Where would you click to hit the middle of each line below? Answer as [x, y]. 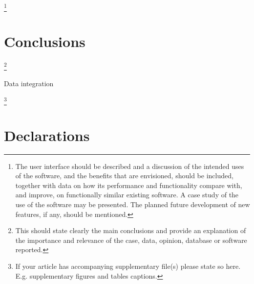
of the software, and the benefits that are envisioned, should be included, [124, 176]
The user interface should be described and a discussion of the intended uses [130, 166]
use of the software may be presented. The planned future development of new [133, 204]
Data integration [29, 83]
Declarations [47, 135]
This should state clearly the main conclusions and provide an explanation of [131, 230]
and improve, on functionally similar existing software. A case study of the [127, 195]
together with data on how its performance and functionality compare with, [129, 185]
